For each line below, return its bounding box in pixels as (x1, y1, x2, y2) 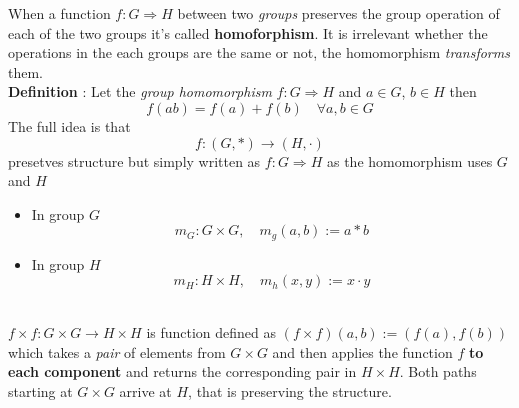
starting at (8, 380, 73, 401)
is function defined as (146, 321, 277, 342)
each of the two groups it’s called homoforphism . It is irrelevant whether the (8, 22, 488, 43)
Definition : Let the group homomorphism (8, 81, 272, 102)
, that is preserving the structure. (188, 380, 392, 401)
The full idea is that (8, 115, 131, 136)
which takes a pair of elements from (8, 341, 226, 362)
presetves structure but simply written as (8, 150, 261, 171)
